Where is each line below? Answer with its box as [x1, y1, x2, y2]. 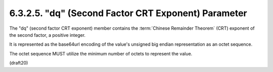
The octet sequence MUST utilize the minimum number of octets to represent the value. [9, 50, 193, 56]
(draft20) [9, 60, 28, 66]
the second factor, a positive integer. [9, 32, 86, 38]
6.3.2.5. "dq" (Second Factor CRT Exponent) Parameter [9, 8, 247, 19]
